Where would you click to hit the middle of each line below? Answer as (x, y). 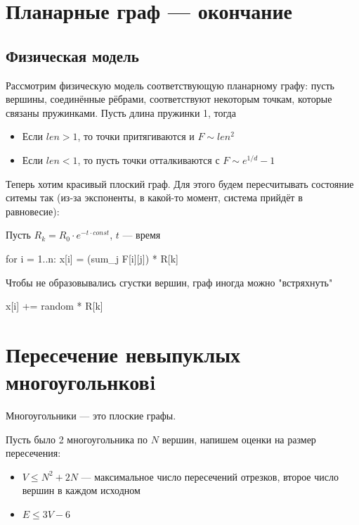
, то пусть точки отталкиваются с (149, 159)
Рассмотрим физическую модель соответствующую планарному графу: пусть (170, 85)
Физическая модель (72, 55)
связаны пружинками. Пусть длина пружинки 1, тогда (121, 112)
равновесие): (33, 211)
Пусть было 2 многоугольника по (77, 439)
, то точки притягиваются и (136, 136)
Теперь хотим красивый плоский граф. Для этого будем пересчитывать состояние (180, 183)
